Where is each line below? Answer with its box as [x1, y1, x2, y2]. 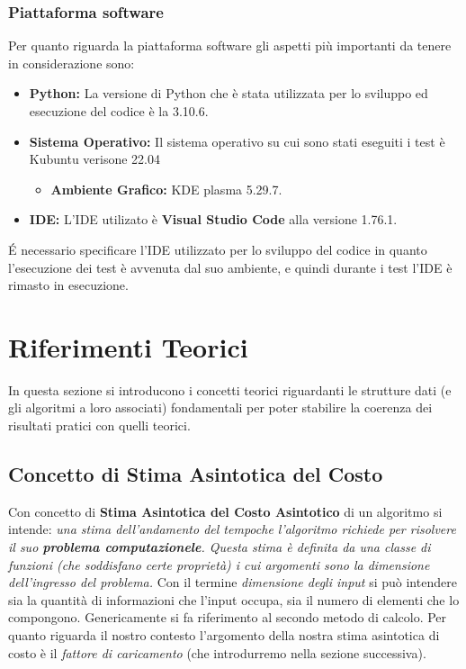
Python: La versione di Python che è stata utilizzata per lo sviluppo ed [29, 84, 428, 103]
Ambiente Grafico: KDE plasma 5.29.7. [50, 179, 282, 198]
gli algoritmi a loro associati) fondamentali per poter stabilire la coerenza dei [8, 398, 433, 417]
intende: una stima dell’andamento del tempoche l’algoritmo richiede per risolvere [8, 520, 456, 538]
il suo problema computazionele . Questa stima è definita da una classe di [8, 538, 431, 556]
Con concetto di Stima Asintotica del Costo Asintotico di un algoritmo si [8, 502, 443, 520]
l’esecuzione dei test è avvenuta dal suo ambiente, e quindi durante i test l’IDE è [8, 258, 453, 276]
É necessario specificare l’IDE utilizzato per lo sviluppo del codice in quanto [8, 240, 427, 258]
